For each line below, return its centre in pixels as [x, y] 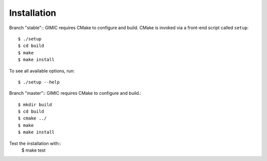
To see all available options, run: [42, 71]
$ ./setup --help [39, 82]
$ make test [34, 150]
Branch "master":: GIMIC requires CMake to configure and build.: [75, 93]
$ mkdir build [35, 104]
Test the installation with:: [35, 143]
